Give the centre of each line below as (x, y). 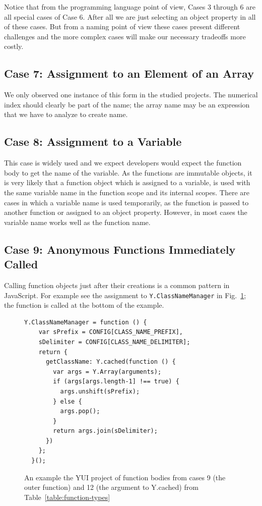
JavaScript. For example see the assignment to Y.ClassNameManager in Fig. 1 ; (125, 295)
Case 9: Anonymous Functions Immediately (120, 249)
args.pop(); (80, 411)
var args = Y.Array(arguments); (107, 372)
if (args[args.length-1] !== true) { (116, 382)
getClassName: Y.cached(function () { (111, 362)
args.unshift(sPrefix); (100, 391)
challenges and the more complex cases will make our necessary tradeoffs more (125, 36)
